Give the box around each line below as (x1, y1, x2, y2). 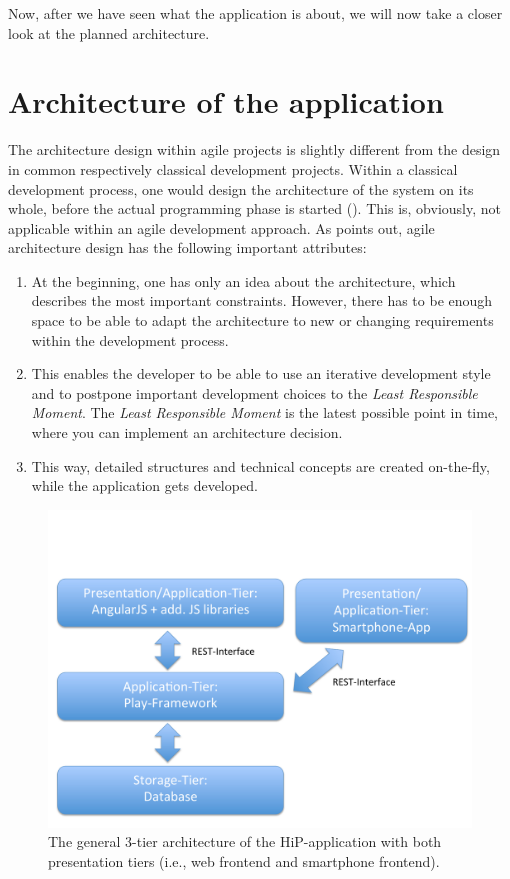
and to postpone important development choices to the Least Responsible (31, 382, 478, 403)
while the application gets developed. (31, 475, 258, 496)
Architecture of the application (8, 81, 444, 122)
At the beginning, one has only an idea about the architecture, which (31, 270, 456, 291)
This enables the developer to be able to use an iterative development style (31, 363, 491, 384)
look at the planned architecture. (8, 22, 210, 43)
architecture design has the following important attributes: (8, 237, 367, 258)
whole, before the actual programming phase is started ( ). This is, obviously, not (8, 198, 501, 219)
